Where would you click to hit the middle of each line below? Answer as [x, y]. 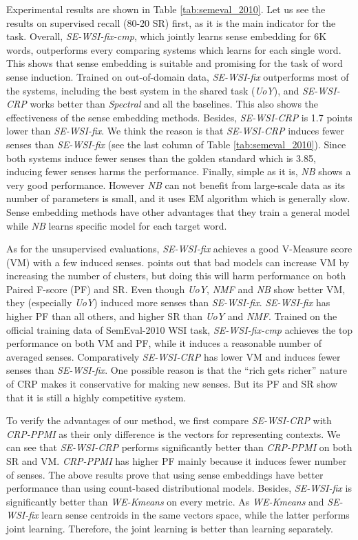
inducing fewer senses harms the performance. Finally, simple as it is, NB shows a [179, 171]
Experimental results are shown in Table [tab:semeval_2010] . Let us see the [166, 9]
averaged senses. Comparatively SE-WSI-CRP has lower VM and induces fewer [173, 356]
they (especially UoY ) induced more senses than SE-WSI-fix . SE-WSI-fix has [168, 302]
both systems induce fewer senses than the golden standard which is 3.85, [161, 158]
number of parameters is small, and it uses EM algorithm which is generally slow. [178, 198]
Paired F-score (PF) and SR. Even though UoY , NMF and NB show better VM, [176, 289]
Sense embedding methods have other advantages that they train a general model [178, 211]
